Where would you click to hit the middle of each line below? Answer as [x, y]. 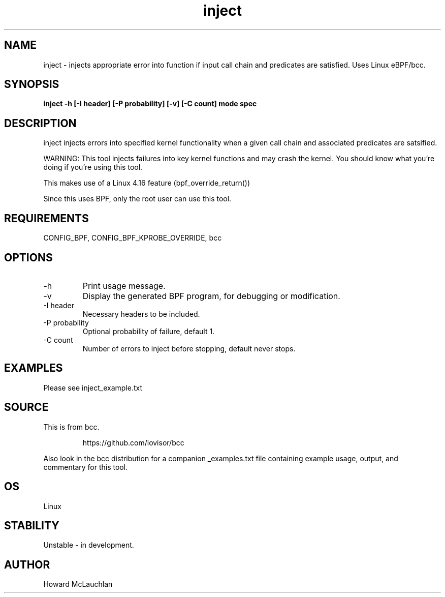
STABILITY [32, 525]
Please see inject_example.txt [93, 387]
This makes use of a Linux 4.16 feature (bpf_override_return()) [147, 183]
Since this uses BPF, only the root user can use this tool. [137, 199]
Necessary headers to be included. [141, 314]
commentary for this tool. [86, 467]
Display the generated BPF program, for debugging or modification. [211, 296]
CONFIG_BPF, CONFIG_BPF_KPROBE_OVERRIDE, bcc [133, 238]
